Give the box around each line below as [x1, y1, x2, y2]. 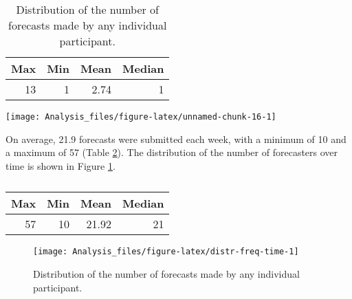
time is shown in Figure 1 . [5, 158, 115, 173]
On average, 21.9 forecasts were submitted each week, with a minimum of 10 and [5, 131, 346, 146]
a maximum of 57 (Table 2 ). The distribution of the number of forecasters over [5, 145, 338, 159]
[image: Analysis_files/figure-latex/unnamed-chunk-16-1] [5, 112, 276, 122]
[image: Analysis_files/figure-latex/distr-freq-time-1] [33, 247, 299, 257]
